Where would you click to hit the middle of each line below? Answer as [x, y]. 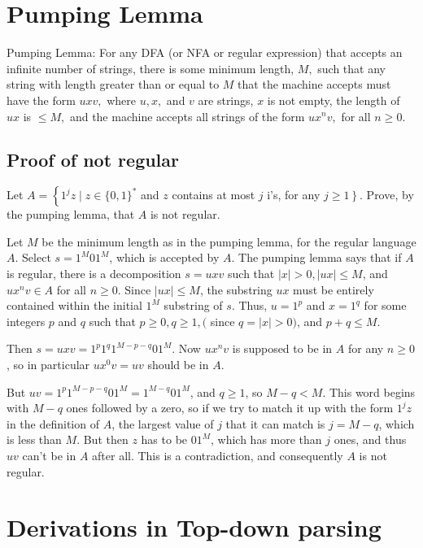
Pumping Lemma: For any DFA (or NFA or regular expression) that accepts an [205, 52]
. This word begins [369, 391]
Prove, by [390, 195]
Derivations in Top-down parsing [194, 527]
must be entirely [334, 289]
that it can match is [275, 423]
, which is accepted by [164, 257]
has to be [164, 439]
